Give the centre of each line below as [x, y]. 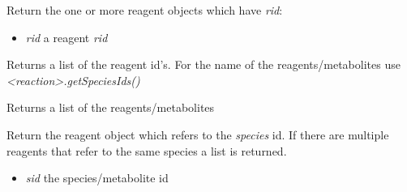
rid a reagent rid [66, 37]
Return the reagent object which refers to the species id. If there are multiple [198, 134]
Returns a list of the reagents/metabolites [111, 107]
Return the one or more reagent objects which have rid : [145, 10]
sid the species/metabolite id [97, 178]
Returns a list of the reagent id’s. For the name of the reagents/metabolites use [203, 64]
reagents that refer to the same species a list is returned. [147, 150]
